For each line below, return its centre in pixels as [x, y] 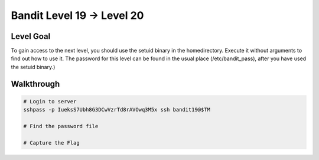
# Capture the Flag [51, 143]
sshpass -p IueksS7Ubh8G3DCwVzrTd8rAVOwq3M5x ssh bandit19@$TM [117, 110]
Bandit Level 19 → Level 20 [77, 15]
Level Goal [31, 36]
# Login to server [50, 101]
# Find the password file [61, 126]
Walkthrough [35, 84]
